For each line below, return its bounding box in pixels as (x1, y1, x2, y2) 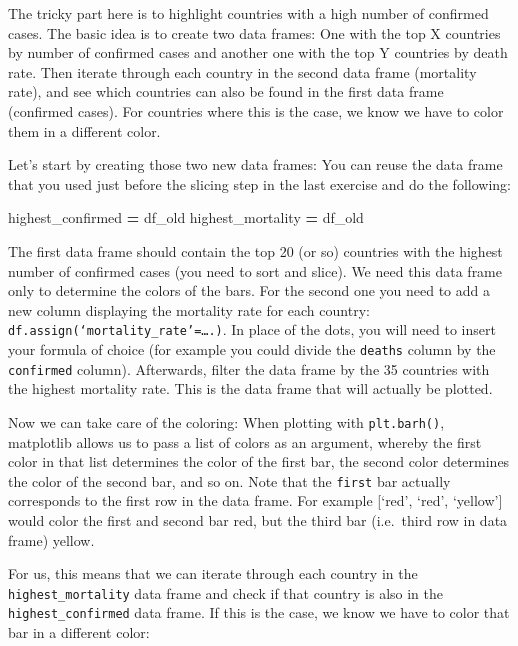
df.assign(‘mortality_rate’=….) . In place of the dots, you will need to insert (8, 319, 496, 340)
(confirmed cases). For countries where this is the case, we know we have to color (8, 100, 504, 121)
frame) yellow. (8, 529, 95, 550)
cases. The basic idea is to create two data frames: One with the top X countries (8, 22, 501, 43)
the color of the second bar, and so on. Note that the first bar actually (8, 470, 451, 491)
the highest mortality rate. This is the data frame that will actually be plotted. (8, 378, 493, 399)
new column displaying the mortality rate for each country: (8, 299, 370, 320)
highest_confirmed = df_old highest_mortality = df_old (8, 207, 364, 228)
